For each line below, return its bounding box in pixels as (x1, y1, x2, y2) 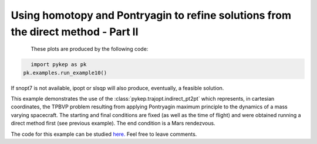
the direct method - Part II (11, 25, 139, 38)
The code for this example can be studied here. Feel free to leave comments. (11, 131, 197, 138)
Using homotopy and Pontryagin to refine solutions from (11, 9, 292, 22)
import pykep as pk (31, 61, 87, 68)
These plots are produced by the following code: (31, 46, 149, 53)
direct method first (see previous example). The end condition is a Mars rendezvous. (11, 120, 215, 127)
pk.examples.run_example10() (23, 69, 107, 76)
